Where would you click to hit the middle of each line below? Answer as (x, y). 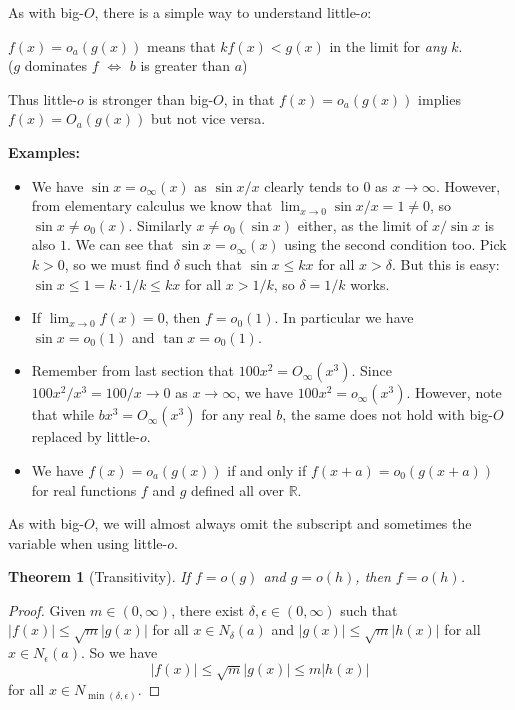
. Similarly (160, 224)
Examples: (44, 151)
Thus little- (42, 98)
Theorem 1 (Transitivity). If (99, 576)
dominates (56, 65)
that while (63, 414)
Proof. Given (47, 609)
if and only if (267, 469)
